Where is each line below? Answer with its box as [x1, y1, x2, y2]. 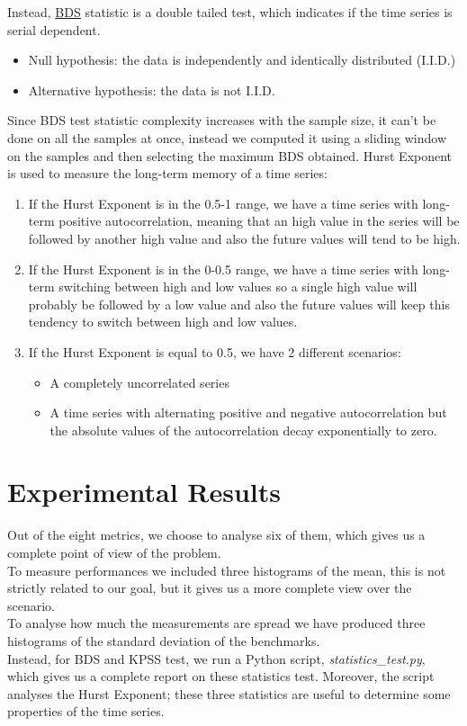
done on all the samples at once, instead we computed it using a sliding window [7, 128, 447, 147]
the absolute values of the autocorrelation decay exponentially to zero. [49, 420, 437, 439]
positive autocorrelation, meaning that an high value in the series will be [58, 211, 460, 230]
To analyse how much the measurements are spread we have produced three [7, 614, 426, 632]
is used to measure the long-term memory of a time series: [7, 164, 328, 183]
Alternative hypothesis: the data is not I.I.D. [28, 80, 275, 99]
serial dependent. [7, 20, 101, 39]
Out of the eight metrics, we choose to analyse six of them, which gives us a [7, 525, 426, 544]
